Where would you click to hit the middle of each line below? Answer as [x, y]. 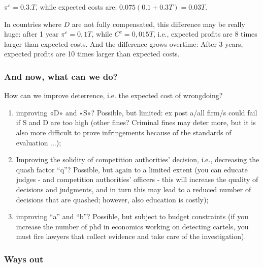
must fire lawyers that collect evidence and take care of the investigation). [131, 236]
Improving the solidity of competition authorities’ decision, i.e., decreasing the [138, 159]
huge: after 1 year [31, 34]
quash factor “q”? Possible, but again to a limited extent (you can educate [132, 169]
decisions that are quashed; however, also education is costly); [112, 199]
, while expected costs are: [76, 7]
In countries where [33, 24]
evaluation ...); [39, 142]
